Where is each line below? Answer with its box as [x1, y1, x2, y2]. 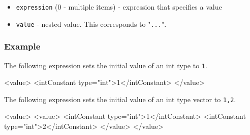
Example [4, 40, 41, 53]
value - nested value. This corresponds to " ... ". [16, 18, 167, 29]
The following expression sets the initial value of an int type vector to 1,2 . [4, 94, 236, 104]
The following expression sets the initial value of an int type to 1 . [4, 60, 207, 70]
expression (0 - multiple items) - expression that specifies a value [16, 2, 222, 12]
